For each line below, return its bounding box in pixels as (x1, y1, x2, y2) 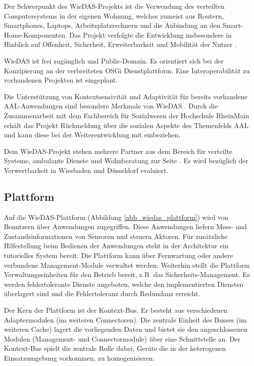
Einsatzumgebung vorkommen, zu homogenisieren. (4, 353, 155, 363)
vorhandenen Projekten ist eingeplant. (4, 75, 118, 85)
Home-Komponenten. (4, 29, 67, 40)
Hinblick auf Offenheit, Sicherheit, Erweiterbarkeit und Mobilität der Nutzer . (4, 39, 237, 49)
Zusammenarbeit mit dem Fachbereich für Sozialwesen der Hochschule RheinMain (4, 110, 250, 120)
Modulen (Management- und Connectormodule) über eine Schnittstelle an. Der (4, 333, 241, 344)
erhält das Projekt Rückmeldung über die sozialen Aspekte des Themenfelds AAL (4, 120, 249, 130)
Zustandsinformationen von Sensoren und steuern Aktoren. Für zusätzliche (4, 231, 228, 241)
